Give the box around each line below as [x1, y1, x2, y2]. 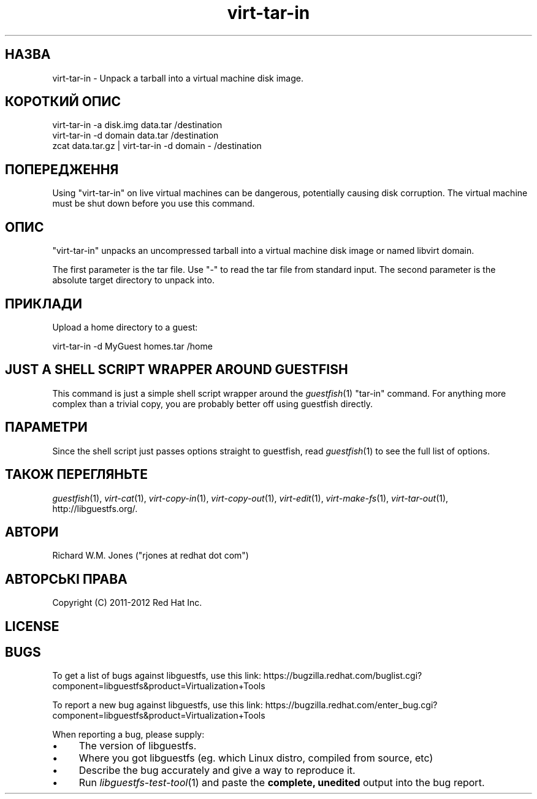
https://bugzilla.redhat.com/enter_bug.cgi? [265, 700, 438, 711]
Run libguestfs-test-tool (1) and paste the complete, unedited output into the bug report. [78, 776, 485, 789]
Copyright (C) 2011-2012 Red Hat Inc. [52, 597, 202, 608]
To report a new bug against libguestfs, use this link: [52, 700, 263, 711]
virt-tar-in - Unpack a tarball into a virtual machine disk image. [52, 72, 303, 83]
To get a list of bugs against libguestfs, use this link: [52, 670, 261, 681]
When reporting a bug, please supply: [52, 729, 205, 740]
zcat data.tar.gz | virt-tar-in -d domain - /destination [52, 140, 262, 151]
